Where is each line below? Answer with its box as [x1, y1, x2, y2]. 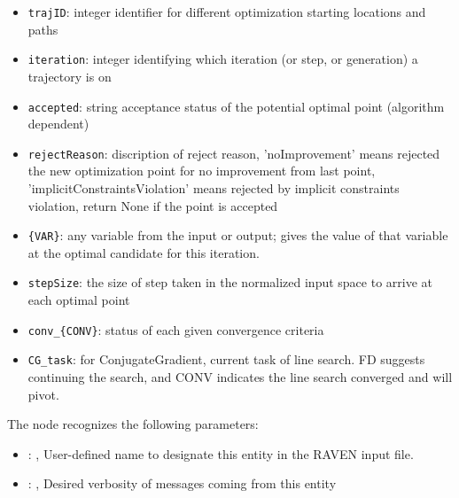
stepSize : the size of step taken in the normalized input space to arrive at [27, 273, 433, 292]
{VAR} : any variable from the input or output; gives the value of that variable [27, 226, 448, 245]
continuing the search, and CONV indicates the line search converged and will [27, 368, 453, 385]
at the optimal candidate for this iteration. [27, 243, 260, 261]
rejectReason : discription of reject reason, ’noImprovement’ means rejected [27, 144, 440, 162]
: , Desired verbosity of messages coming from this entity [27, 474, 337, 493]
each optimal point [27, 291, 130, 309]
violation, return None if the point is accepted [27, 196, 278, 214]
